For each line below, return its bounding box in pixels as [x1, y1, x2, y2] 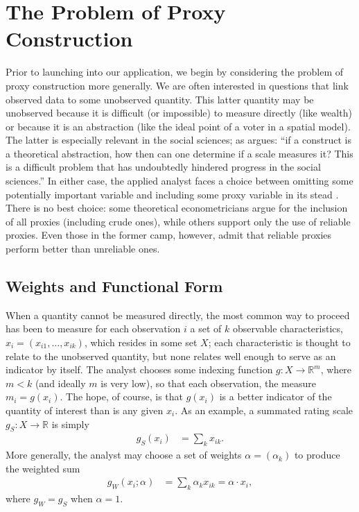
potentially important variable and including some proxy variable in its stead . [6, 187, 339, 201]
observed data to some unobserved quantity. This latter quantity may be [6, 92, 314, 106]
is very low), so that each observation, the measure [100, 375, 317, 390]
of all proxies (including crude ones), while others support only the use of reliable [6, 214, 351, 228]
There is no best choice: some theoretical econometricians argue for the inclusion [6, 200, 348, 215]
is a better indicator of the [219, 389, 332, 404]
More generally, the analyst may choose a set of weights [6, 447, 242, 462]
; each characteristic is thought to [208, 335, 351, 350]
